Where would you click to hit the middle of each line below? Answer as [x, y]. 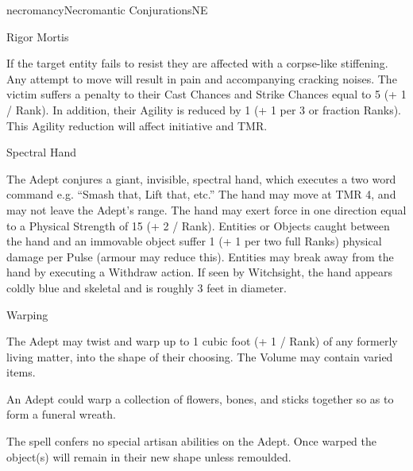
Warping [27, 314]
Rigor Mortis [38, 36]
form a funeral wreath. [61, 414]
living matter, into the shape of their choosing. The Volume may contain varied [200, 356]
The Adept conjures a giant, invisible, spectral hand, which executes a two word [201, 178]
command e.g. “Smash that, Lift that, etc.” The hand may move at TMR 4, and [201, 194]
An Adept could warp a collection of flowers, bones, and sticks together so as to [200, 398]
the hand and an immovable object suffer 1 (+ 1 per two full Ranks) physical [194, 241]
